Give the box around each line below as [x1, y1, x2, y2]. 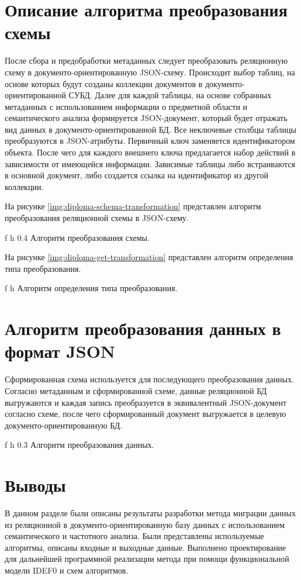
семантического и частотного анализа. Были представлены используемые [5, 530, 264, 542]
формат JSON [5, 339, 116, 363]
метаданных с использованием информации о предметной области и [5, 100, 248, 112]
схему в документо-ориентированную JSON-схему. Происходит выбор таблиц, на [5, 65, 295, 78]
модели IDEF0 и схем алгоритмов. [5, 564, 129, 576]
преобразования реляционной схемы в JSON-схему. [5, 212, 189, 224]
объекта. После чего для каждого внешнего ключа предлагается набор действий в [5, 146, 296, 158]
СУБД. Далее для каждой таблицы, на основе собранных [68, 89, 272, 101]
